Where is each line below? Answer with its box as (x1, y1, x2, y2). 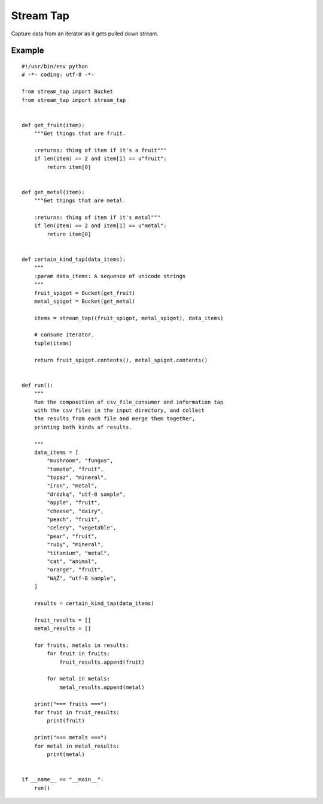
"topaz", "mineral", (47, 474, 107, 481)
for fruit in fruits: (47, 651, 111, 657)
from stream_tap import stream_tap (22, 97, 126, 103)
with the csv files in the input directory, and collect (33, 406, 205, 414)
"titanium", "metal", (47, 549, 111, 556)
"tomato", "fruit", (47, 465, 104, 472)
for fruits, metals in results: (33, 642, 129, 649)
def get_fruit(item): (22, 122, 85, 128)
